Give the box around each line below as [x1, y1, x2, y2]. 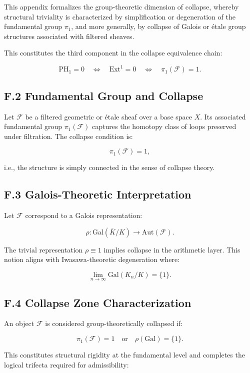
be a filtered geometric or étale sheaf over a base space [25, 111, 192, 121]
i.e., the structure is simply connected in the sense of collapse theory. [4, 162, 215, 172]
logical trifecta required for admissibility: [4, 359, 129, 369]
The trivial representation [4, 244, 83, 254]
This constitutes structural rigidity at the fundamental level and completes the [4, 349, 245, 360]
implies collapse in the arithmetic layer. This [103, 244, 240, 254]
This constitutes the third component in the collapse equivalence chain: [4, 47, 222, 58]
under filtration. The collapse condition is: [4, 130, 133, 141]
